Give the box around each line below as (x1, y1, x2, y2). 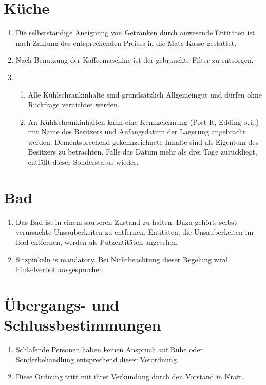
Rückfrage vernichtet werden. (28, 99, 120, 110)
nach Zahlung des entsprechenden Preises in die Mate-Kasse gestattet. (15, 37, 237, 48)
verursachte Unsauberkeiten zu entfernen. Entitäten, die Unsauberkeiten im (15, 226, 254, 237)
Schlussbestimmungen (4, 314, 161, 335)
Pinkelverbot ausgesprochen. (15, 264, 105, 275)
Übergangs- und (4, 294, 120, 315)
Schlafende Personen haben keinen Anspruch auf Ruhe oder (15, 344, 203, 355)
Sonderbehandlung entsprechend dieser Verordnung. (15, 354, 179, 364)
